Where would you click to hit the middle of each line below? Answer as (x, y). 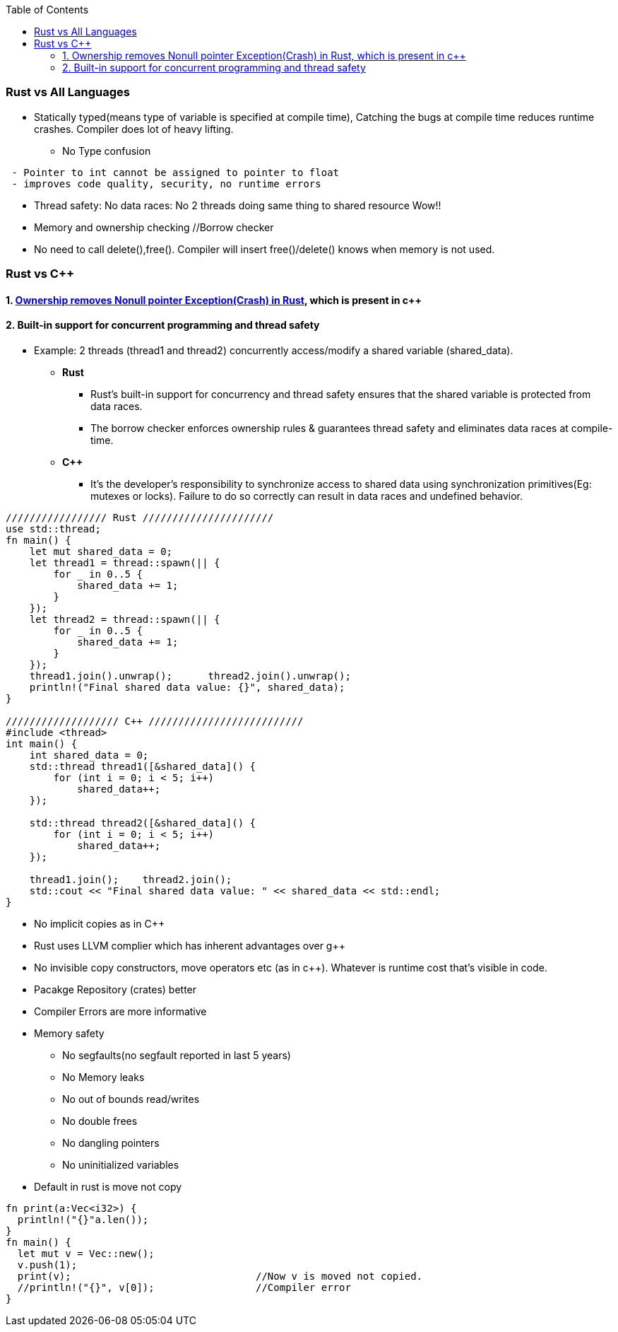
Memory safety (69, 1033)
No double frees (100, 1121)
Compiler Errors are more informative (120, 1011)
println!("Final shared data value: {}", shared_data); (187, 687)
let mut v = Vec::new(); (86, 1253)
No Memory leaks (103, 1077)
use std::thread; (53, 528)
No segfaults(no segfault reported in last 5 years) (177, 1055)
